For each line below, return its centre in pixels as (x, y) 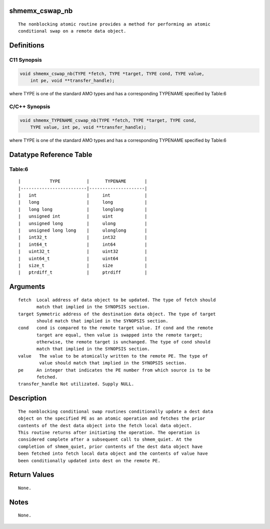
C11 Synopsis (25, 60)
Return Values (32, 475)
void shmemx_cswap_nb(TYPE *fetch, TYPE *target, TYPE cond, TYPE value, (112, 73)
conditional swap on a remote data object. (72, 31)
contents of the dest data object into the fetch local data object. (105, 425)
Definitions (27, 45)
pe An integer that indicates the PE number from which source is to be (114, 370)
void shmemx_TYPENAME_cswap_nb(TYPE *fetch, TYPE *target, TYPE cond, (108, 120)
